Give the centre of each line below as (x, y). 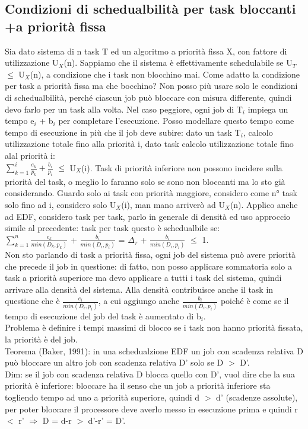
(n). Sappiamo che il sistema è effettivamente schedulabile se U (178, 63)
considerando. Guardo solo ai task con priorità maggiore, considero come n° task (151, 193)
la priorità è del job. (41, 339)
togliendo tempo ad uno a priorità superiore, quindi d (102, 397)
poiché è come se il (255, 301)
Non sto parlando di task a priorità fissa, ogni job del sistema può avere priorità (150, 254)
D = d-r (57, 420)
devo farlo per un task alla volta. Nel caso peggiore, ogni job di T (124, 109)
